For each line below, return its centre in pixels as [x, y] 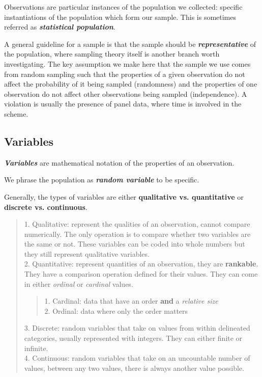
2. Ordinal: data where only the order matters [116, 311]
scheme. [16, 113]
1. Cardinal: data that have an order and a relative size [131, 301]
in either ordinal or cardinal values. [79, 284]
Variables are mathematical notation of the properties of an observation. [119, 162]
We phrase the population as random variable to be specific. [102, 180]
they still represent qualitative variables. [87, 253]
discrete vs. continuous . [46, 207]
